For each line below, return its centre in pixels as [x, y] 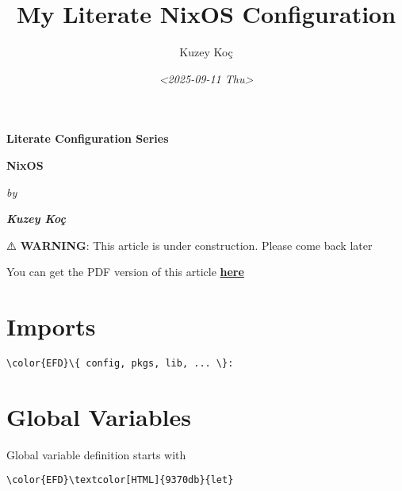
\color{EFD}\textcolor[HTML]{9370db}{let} [120, 480]
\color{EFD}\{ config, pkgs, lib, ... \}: [120, 363]
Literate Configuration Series [88, 138]
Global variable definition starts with [96, 454]
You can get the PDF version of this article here [125, 272]
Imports [51, 326]
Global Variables [99, 416]
